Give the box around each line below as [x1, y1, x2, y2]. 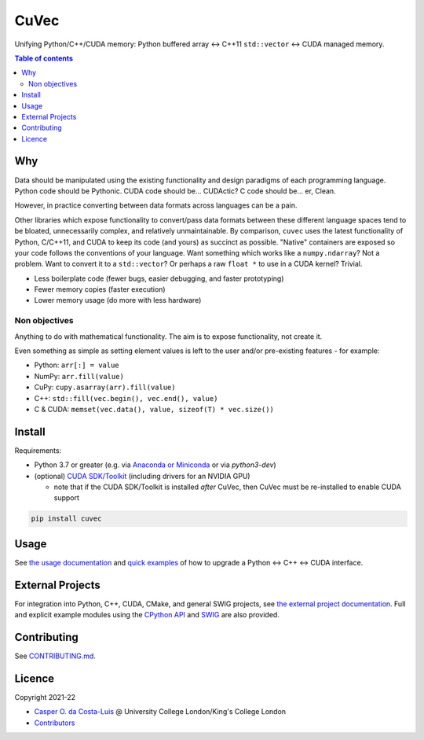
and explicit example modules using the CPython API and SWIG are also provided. [14, 610, 280, 620]
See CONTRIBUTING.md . [14, 651, 96, 661]
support [53, 493, 80, 503]
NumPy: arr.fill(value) [34, 371, 125, 381]
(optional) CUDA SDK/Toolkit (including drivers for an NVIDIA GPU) [34, 471, 250, 480]
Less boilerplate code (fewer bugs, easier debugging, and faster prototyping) [34, 274, 284, 283]
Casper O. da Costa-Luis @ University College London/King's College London [34, 707, 287, 716]
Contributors [34, 718, 75, 727]
